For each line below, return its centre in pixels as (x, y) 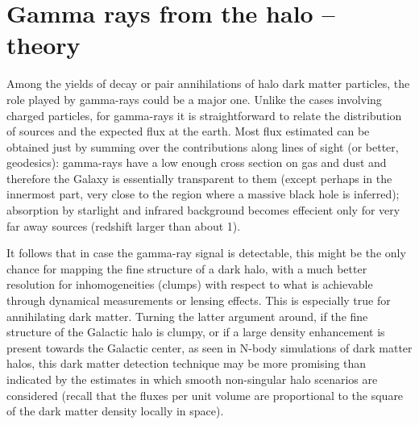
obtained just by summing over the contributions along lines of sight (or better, (203, 146)
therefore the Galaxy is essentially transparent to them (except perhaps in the (199, 178)
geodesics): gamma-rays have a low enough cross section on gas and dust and (197, 162)
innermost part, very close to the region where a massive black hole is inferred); (203, 194)
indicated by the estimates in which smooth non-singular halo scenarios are (192, 379)
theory (44, 45)
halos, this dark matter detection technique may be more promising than (187, 363)
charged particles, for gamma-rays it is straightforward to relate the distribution (204, 115)
